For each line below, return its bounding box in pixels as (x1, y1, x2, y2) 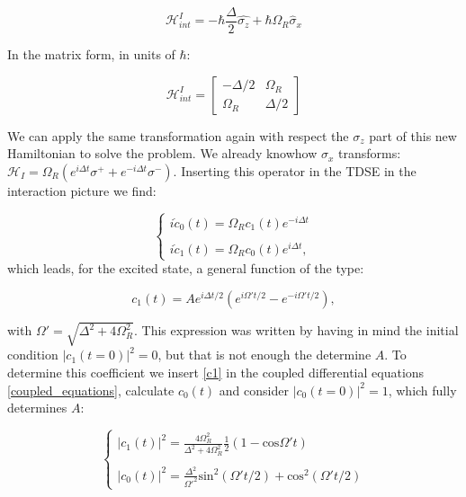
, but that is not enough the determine (157, 345, 372, 364)
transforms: (338, 144, 401, 163)
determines (7, 398, 67, 417)
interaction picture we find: (7, 181, 157, 200)
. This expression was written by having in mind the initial (134, 321, 459, 340)
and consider (219, 380, 289, 399)
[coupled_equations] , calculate (7, 380, 175, 399)
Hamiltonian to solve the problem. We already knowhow (7, 144, 318, 163)
